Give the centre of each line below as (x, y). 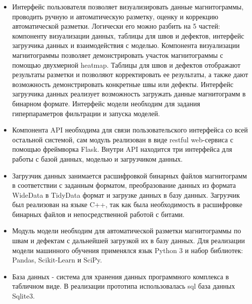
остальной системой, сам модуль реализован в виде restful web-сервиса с (123, 139)
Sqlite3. (23, 296)
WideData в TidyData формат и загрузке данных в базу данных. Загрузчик (126, 195)
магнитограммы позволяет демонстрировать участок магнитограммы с (118, 55)
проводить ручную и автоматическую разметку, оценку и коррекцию (115, 16)
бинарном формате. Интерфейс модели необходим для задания (106, 103)
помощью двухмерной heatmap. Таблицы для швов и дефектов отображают (126, 65)
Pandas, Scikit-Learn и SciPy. (57, 260)
